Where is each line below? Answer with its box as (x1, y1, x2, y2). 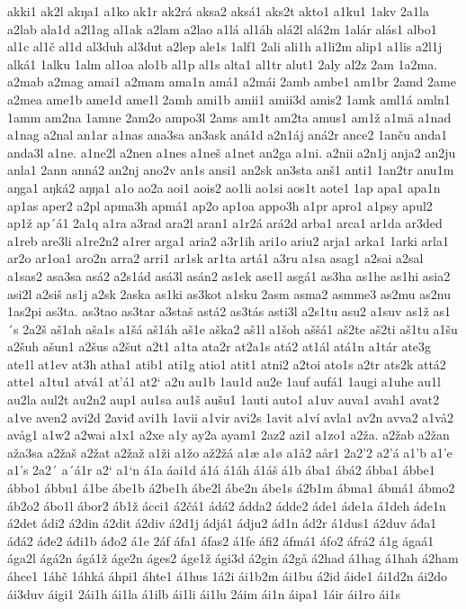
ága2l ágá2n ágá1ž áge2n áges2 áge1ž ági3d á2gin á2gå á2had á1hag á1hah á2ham (7, 549, 459, 568)
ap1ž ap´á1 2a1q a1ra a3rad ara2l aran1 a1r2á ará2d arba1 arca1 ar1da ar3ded (7, 214, 443, 232)
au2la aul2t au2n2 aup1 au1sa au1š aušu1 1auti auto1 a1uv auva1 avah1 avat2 (7, 390, 440, 409)
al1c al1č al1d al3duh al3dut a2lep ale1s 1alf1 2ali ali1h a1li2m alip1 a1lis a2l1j (7, 37, 443, 56)
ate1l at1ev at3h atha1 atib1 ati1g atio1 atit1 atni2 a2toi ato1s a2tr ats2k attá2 (7, 354, 446, 373)
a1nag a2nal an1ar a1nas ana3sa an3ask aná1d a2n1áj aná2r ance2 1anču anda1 (7, 125, 448, 144)
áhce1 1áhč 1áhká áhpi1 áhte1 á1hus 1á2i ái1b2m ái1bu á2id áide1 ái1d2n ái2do (7, 567, 447, 585)
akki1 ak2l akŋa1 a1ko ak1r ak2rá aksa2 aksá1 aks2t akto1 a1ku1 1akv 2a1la (7, 2, 429, 20)
